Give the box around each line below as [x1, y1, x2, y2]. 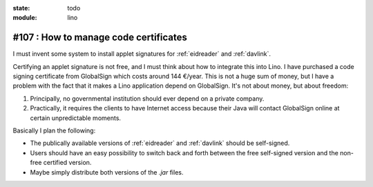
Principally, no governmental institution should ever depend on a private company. [30, 94, 265, 103]
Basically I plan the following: [12, 126, 96, 135]
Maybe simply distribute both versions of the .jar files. [30, 168, 184, 176]
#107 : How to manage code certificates [12, 32, 188, 43]
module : [12, 14, 37, 22]
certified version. [43, 159, 92, 167]
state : [12, 4, 30, 12]
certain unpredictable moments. [30, 114, 121, 122]
